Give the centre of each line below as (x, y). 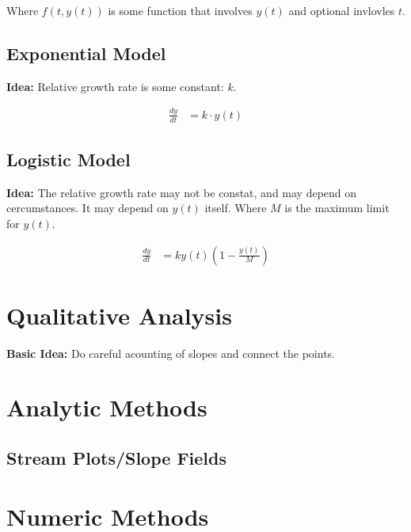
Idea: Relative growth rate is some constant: (115, 86)
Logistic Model (68, 159)
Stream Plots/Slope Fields (117, 458)
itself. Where (236, 208)
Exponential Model (86, 53)
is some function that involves (180, 10)
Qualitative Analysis (119, 315)
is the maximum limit (337, 208)
